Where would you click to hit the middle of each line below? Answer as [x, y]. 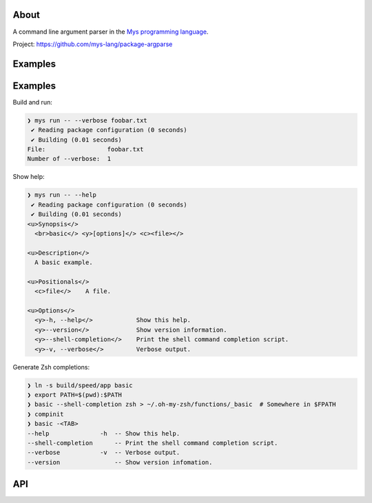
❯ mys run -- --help [62, 195]
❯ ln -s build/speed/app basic [80, 385]
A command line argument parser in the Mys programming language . [111, 32]
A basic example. [64, 263]
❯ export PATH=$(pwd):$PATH [74, 395]
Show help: [29, 177]
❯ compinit [45, 414]
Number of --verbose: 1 [69, 159]
